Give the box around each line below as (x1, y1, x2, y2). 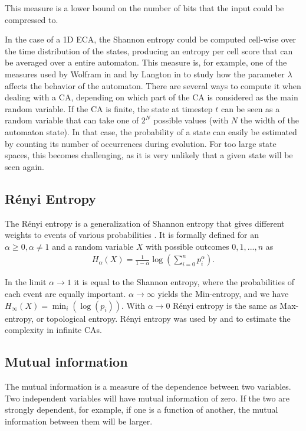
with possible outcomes (146, 240, 229, 252)
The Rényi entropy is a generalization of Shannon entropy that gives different (5, 217, 285, 229)
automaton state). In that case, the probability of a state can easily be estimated (5, 125, 297, 138)
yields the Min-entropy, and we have (157, 287, 289, 299)
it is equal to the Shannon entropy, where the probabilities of (74, 276, 295, 288)
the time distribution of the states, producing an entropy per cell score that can (5, 44, 293, 57)
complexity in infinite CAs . (5, 324, 102, 336)
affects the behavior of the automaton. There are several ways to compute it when (5, 79, 301, 92)
